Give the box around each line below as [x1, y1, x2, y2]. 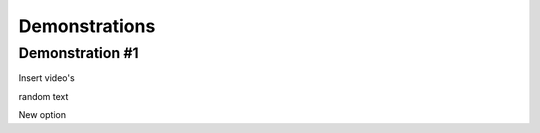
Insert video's [18, 72, 75, 84]
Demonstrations [18, 15, 156, 37]
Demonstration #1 [18, 44, 139, 62]
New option [18, 109, 67, 121]
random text [18, 90, 69, 102]
